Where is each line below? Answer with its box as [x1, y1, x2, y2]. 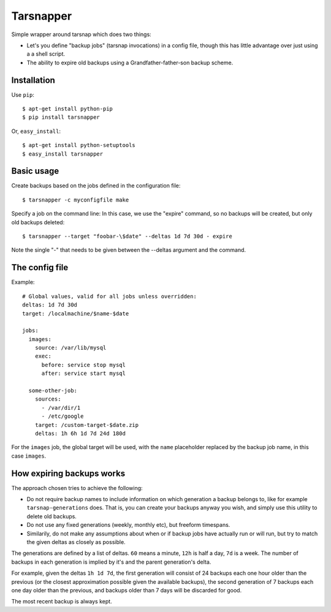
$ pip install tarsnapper [22, 114, 101, 121]
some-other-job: [28, 387, 78, 395]
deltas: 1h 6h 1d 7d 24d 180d [34, 429, 126, 437]
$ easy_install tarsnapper [22, 150, 104, 157]
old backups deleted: [11, 218, 65, 226]
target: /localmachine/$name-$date [22, 310, 129, 317]
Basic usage [11, 166, 59, 176]
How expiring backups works [11, 468, 126, 478]
